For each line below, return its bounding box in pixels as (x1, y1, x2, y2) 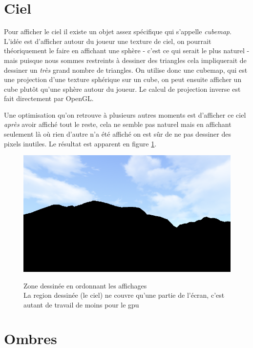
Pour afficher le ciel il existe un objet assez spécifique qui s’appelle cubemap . (4, 26, 232, 37)
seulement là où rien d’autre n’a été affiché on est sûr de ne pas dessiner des (4, 129, 231, 139)
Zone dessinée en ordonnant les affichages (23, 280, 147, 290)
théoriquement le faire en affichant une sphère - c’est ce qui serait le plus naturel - (4, 45, 250, 56)
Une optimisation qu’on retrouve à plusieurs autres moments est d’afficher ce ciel (4, 109, 246, 120)
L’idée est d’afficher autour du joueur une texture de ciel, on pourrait (4, 36, 211, 46)
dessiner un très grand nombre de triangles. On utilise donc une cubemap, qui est (4, 64, 248, 75)
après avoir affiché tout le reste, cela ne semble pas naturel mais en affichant (4, 119, 232, 129)
